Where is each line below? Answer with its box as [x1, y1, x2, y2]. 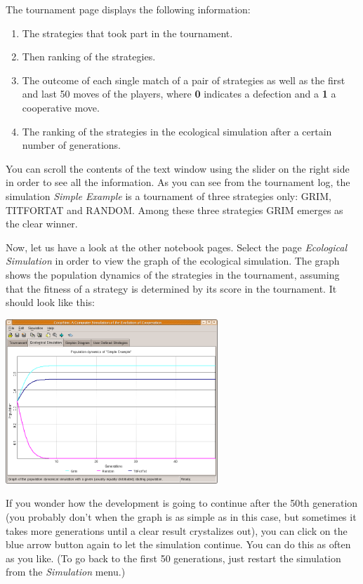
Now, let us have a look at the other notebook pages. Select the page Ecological [6, 239, 347, 254]
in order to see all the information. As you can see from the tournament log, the [6, 175, 350, 190]
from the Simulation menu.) [6, 564, 126, 579]
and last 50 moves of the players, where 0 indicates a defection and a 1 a [22, 86, 336, 101]
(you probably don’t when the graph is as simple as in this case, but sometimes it [6, 509, 357, 524]
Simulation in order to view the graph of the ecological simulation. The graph [6, 253, 340, 268]
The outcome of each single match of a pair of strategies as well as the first [22, 72, 345, 87]
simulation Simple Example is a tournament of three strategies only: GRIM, [6, 188, 331, 203]
